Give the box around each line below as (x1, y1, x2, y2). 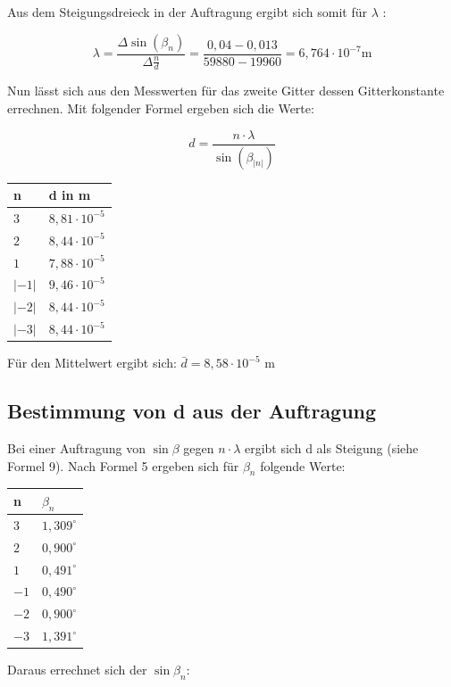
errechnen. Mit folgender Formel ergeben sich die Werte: (7, 99, 314, 118)
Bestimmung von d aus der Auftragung (7, 397, 377, 425)
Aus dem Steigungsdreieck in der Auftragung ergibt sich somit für (7, 3, 368, 21)
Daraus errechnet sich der (7, 660, 147, 679)
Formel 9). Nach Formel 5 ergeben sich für (7, 456, 239, 475)
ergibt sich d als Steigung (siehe (244, 439, 419, 457)
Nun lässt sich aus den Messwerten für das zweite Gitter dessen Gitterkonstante (7, 81, 445, 100)
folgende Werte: (260, 456, 346, 475)
